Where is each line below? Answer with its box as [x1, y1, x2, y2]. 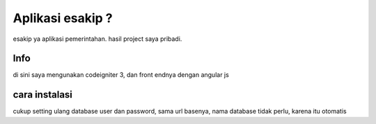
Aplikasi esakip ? [13, 10, 113, 26]
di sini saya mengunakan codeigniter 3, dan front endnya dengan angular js [13, 71, 229, 79]
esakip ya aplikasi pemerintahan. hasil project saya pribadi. [13, 35, 182, 43]
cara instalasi [13, 89, 73, 100]
